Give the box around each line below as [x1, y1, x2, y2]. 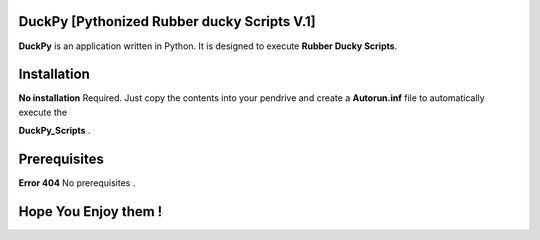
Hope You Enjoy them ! [18, 203, 163, 220]
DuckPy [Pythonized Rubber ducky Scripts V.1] [18, 13, 317, 30]
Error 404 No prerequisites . [18, 177, 136, 189]
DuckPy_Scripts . [18, 125, 91, 137]
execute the [18, 106, 68, 118]
